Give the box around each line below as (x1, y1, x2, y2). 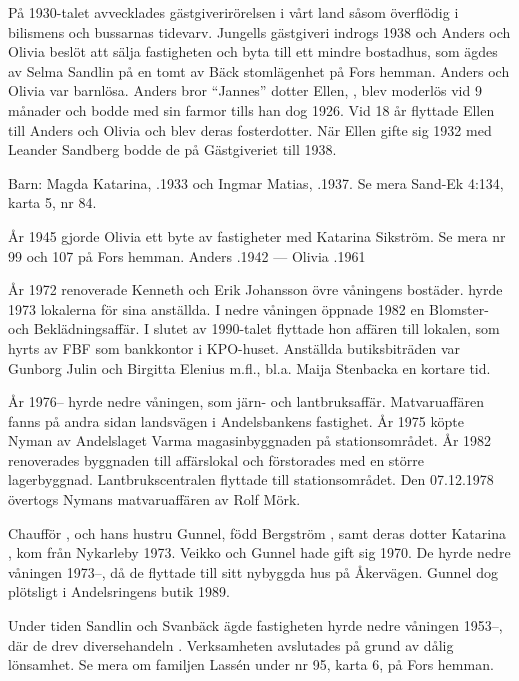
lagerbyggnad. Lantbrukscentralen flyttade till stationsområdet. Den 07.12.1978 (8, 469, 494, 490)
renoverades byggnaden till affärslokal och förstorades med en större (8, 449, 424, 470)
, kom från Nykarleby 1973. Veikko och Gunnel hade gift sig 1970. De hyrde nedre (8, 542, 511, 563)
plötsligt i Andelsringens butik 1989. (8, 581, 230, 602)
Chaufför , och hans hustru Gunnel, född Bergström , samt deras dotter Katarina (8, 522, 506, 543)
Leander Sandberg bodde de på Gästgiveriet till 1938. (8, 139, 337, 160)
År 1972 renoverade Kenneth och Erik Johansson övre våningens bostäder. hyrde (8, 279, 503, 300)
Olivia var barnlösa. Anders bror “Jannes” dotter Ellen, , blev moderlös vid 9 (8, 80, 482, 101)
